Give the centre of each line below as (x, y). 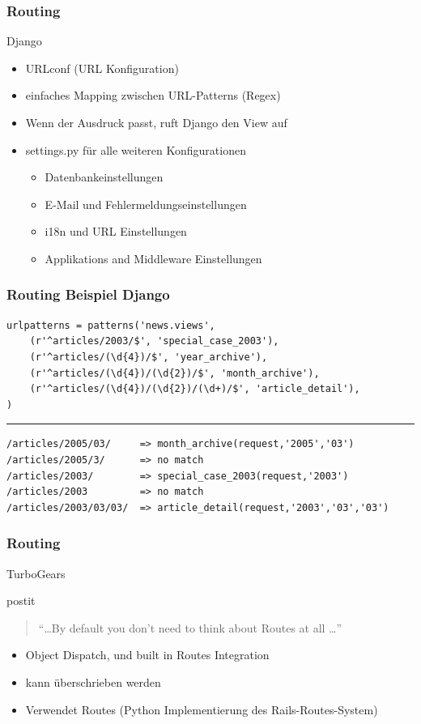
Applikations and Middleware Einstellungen (153, 258)
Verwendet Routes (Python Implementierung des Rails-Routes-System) (202, 709)
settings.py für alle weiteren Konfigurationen (136, 149)
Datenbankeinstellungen (104, 177)
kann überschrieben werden (93, 681)
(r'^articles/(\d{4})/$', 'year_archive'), (149, 357)
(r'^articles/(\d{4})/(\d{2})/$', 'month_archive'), (174, 373)
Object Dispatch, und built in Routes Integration (147, 655)
